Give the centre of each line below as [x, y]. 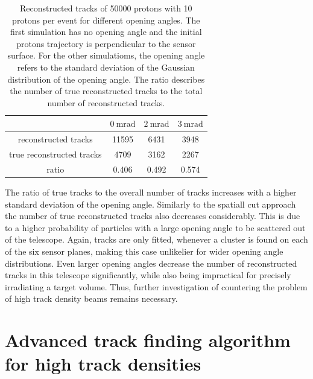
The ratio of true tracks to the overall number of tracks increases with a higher [151, 192]
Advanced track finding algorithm [148, 340]
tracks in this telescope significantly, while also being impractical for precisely [148, 275]
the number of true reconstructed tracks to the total [106, 91]
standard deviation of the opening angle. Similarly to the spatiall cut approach [150, 204]
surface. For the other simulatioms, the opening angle [106, 55]
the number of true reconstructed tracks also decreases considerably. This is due [153, 216]
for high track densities [103, 364]
